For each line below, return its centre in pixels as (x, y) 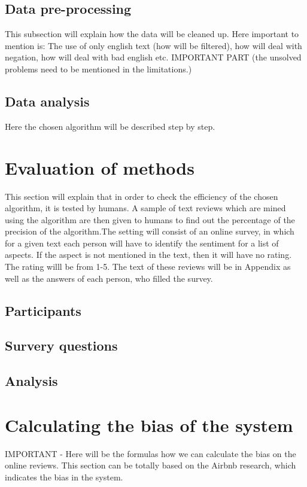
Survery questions (61, 346)
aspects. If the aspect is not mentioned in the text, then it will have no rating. (148, 255)
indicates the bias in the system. (64, 477)
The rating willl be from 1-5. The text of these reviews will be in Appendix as (148, 267)
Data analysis (47, 101)
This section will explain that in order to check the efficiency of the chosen (142, 196)
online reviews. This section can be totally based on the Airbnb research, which (151, 465)
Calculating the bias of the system (149, 424)
